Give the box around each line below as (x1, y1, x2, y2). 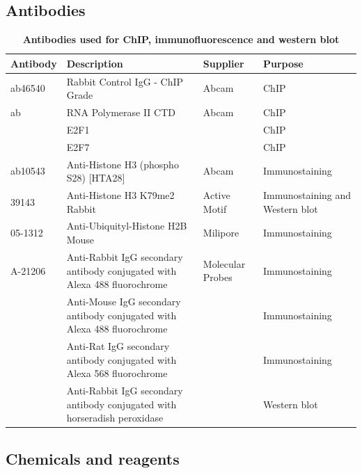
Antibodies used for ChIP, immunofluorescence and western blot (22, 32, 340, 47)
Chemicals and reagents (6, 447, 180, 469)
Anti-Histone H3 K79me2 (66, 188, 175, 202)
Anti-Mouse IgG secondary (66, 294, 181, 308)
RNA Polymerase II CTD (66, 105, 175, 120)
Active (203, 188, 230, 202)
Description (66, 56, 123, 70)
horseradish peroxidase (66, 410, 164, 425)
